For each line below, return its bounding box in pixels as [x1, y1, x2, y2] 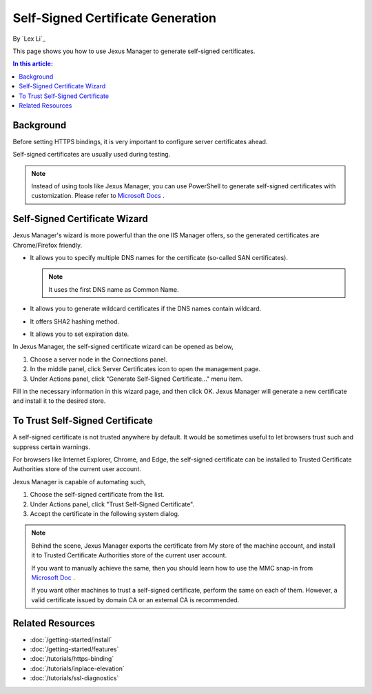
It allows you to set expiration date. [30, 330, 130, 338]
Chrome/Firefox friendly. [12, 241, 83, 249]
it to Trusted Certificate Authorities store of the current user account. [31, 551, 227, 559]
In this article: [12, 59, 53, 68]
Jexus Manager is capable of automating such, [12, 477, 146, 486]
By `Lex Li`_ [12, 34, 46, 43]
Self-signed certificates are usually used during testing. [12, 150, 171, 159]
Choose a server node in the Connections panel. [30, 355, 168, 364]
